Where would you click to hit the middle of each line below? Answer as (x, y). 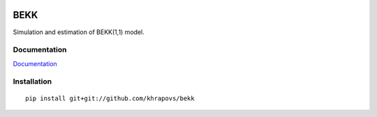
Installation (32, 81)
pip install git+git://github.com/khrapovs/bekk (110, 98)
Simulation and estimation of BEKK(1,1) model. (79, 32)
